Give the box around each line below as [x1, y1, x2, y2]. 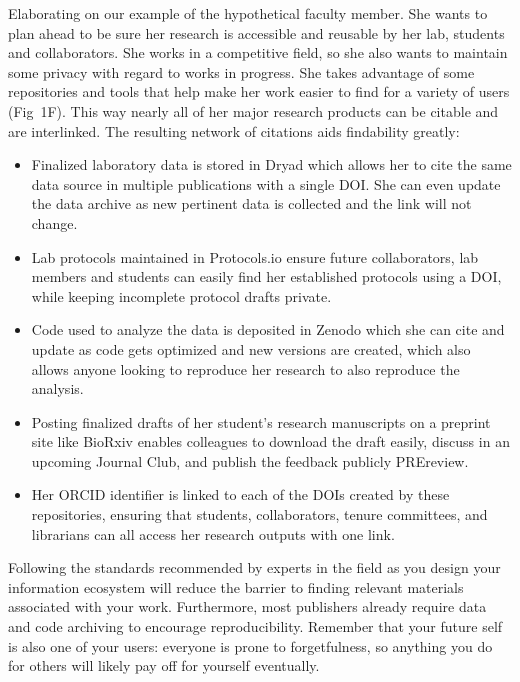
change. [31, 212, 78, 233]
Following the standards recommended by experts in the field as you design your [8, 557, 501, 578]
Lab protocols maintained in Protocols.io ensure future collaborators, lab [31, 246, 479, 267]
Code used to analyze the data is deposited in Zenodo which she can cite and [31, 319, 505, 340]
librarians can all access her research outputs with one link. [31, 523, 395, 544]
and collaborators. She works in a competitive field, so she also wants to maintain [8, 42, 508, 63]
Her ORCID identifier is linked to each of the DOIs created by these [31, 484, 450, 505]
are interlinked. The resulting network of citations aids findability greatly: [8, 120, 460, 141]
